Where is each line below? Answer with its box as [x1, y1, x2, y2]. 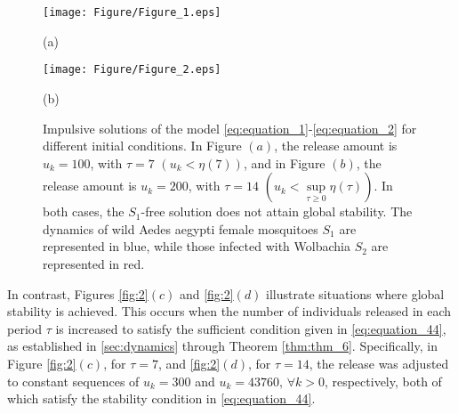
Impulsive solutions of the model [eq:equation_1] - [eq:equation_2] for [43, 118, 417, 137]
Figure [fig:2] [7, 354, 76, 373]
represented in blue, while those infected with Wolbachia [43, 237, 350, 256]
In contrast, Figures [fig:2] [7, 284, 149, 303]
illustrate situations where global [266, 284, 445, 303]
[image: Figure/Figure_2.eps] [43, 63, 221, 77]
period [7, 319, 42, 337]
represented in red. [43, 255, 145, 273]
